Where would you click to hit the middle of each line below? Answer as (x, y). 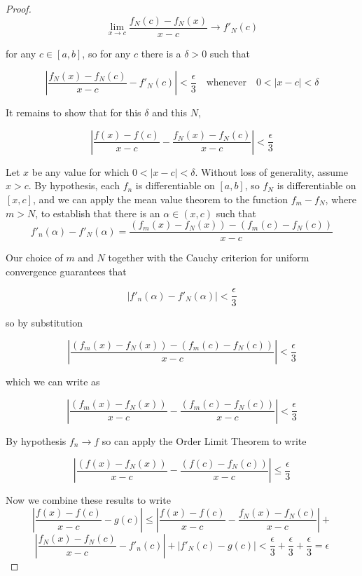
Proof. (19, 8)
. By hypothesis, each (74, 185)
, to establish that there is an (98, 213)
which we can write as (53, 382)
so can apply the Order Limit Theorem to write (204, 440)
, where (341, 199)
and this (169, 112)
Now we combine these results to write (88, 500)
